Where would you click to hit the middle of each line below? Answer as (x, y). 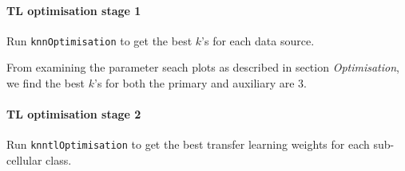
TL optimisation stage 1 (74, 10)
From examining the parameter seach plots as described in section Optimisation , (203, 67)
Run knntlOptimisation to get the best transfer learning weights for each (188, 144)
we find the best (46, 83)
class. (59, 160)
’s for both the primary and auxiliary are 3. (201, 83)
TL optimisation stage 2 (74, 114)
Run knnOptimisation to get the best (99, 40)
